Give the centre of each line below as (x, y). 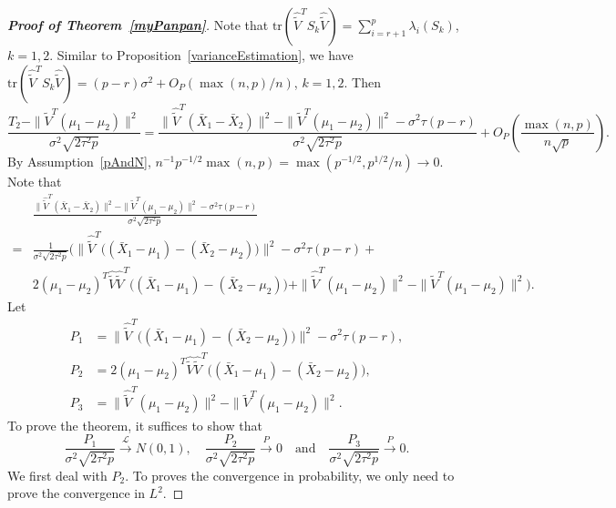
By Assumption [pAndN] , (79, 161)
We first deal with (57, 475)
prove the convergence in (76, 493)
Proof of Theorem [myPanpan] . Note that (138, 25)
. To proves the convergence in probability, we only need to (290, 475)
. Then (363, 81)
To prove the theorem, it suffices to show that (135, 425)
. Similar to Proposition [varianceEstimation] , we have (201, 55)
